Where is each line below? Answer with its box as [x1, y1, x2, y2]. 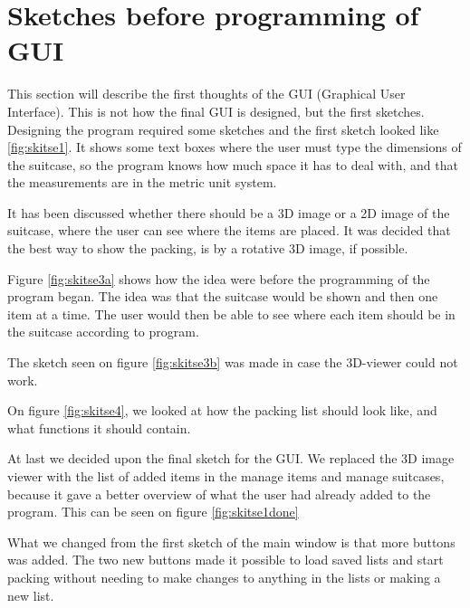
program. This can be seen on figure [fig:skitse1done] [7, 502, 299, 521]
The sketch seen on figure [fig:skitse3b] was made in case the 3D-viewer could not [7, 353, 458, 372]
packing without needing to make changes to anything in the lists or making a [7, 567, 441, 586]
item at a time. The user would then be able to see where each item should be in [7, 304, 456, 323]
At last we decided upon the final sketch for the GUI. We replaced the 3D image [7, 449, 455, 468]
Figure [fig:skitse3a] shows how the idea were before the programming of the [7, 269, 430, 288]
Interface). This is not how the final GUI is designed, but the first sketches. [7, 101, 425, 120]
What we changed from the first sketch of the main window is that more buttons [7, 532, 456, 551]
